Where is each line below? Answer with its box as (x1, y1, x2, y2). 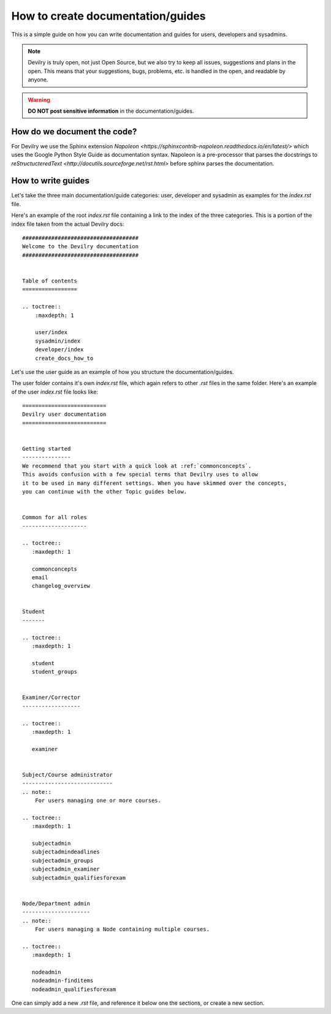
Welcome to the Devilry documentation (22, 243, 139, 250)
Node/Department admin (22, 900, 91, 907)
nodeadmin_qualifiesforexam (31, 986, 116, 993)
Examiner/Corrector (22, 694, 81, 701)
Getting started (22, 445, 71, 452)
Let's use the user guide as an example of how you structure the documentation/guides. (11, 368, 234, 375)
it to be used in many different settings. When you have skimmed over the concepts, (22, 479, 287, 487)
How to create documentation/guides (11, 9, 206, 23)
